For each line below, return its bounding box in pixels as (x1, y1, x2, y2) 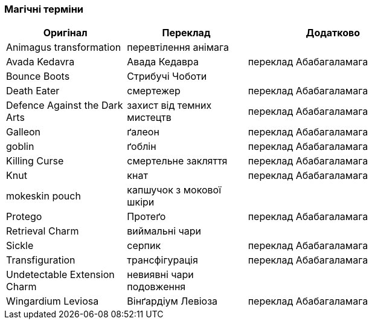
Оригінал (43, 27, 88, 39)
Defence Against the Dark (6, 99, 123, 112)
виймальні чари (127, 225, 202, 238)
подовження (127, 280, 186, 293)
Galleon (6, 126, 41, 138)
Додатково (306, 27, 361, 39)
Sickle (6, 239, 34, 252)
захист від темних (127, 99, 212, 112)
